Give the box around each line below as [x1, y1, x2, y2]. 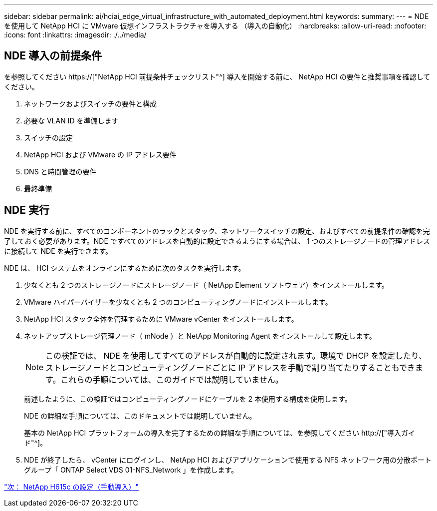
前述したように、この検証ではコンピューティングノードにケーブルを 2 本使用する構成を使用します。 [24, 394, 352, 403]
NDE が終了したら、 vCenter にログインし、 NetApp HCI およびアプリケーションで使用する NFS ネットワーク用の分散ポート [24, 455, 432, 464]
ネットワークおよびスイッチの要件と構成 [24, 99, 157, 108]
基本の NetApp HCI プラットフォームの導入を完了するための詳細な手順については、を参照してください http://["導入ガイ [24, 428, 416, 437]
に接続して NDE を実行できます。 [4, 246, 113, 255]
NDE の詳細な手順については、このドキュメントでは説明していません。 [24, 411, 256, 420]
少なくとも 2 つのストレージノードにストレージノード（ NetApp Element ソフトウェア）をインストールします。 [24, 280, 389, 289]
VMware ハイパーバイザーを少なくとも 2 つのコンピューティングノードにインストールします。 [24, 297, 332, 306]
